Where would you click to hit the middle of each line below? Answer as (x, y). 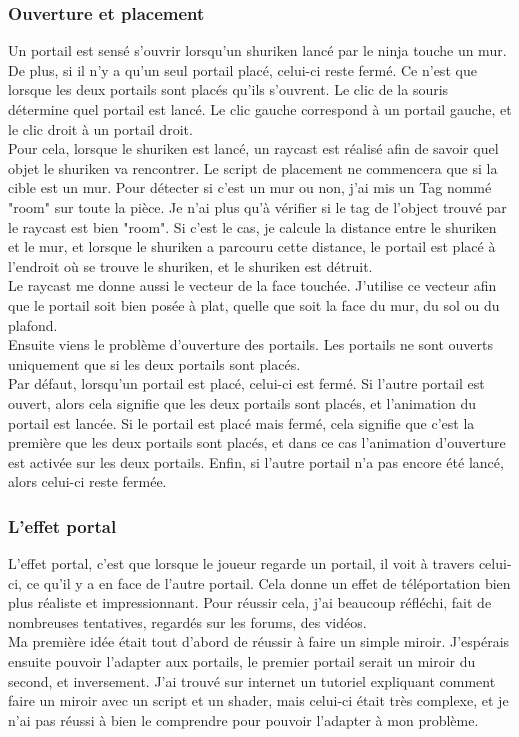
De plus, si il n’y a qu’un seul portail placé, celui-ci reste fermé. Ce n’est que (242, 69)
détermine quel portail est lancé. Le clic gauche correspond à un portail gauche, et (260, 109)
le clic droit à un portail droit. (100, 128)
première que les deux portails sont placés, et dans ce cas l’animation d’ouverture (257, 442)
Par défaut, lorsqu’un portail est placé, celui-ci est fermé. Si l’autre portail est (246, 383)
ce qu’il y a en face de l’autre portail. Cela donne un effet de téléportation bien (268, 582)
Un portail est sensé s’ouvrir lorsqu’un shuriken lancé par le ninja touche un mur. (257, 50)
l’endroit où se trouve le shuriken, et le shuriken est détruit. (190, 265)
